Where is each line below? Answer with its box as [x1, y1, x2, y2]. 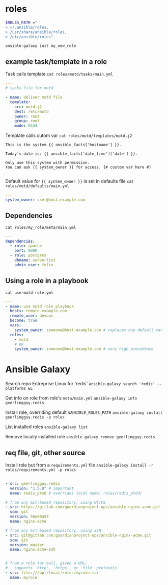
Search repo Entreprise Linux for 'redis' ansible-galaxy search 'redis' [5, 381, 155, 387]
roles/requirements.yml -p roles [5, 467, 76, 473]
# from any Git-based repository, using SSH [5, 528, 101, 533]
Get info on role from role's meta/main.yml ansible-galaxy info [5, 395, 137, 401]
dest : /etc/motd [14, 109, 49, 114]
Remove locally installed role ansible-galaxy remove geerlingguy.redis [5, 434, 155, 440]
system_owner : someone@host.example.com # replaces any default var [14, 327, 163, 333]
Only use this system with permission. [5, 160, 90, 166]
